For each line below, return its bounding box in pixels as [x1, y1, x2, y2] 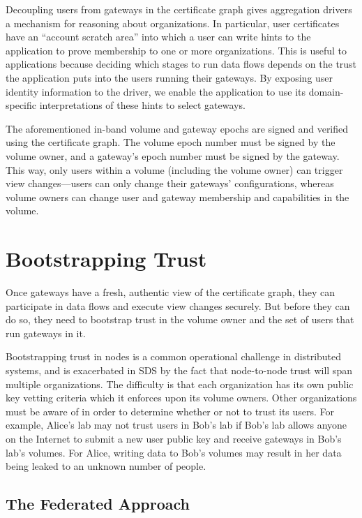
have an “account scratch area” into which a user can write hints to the [6, 29, 311, 44]
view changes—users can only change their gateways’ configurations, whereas [6, 176, 334, 191]
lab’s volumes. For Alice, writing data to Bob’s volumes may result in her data [6, 445, 342, 459]
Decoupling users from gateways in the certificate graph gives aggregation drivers [6, 2, 352, 16]
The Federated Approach [6, 493, 190, 515]
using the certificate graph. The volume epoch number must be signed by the [6, 135, 335, 149]
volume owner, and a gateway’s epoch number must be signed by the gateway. [6, 148, 340, 163]
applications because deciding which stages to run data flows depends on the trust [6, 57, 357, 71]
